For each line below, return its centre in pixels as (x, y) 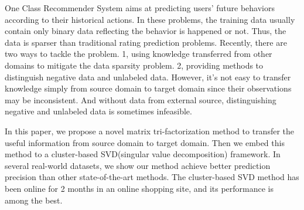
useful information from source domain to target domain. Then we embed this (145, 142)
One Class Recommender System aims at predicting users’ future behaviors (140, 8)
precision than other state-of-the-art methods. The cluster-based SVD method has (152, 177)
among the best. (34, 200)
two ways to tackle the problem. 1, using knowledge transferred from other (139, 54)
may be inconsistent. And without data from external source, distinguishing (141, 99)
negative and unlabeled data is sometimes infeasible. (98, 111)
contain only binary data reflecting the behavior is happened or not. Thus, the (146, 31)
